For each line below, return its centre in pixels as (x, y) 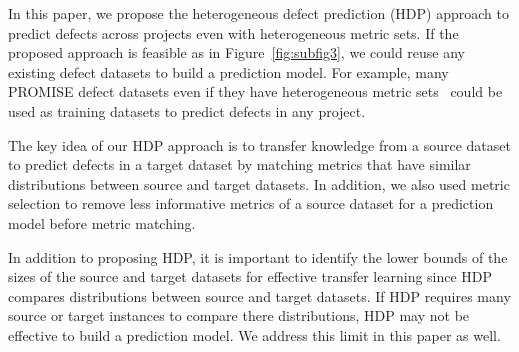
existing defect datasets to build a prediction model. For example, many (228, 71)
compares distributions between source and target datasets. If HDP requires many (259, 295)
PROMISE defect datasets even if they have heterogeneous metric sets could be (255, 91)
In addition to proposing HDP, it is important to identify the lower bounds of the (258, 256)
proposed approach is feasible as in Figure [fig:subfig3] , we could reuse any (237, 52)
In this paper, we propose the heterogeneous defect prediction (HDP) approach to (258, 13)
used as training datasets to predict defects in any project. (187, 110)
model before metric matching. (102, 222)
